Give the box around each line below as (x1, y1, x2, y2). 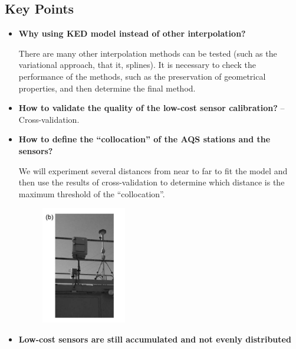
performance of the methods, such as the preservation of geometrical (18, 70, 266, 82)
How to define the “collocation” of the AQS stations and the (18, 133, 271, 145)
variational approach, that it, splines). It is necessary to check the (18, 58, 256, 71)
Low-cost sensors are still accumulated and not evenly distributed (18, 332, 291, 345)
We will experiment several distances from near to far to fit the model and (18, 164, 288, 177)
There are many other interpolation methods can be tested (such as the (18, 47, 277, 59)
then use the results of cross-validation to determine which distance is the (18, 176, 285, 188)
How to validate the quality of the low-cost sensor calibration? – (18, 102, 285, 114)
